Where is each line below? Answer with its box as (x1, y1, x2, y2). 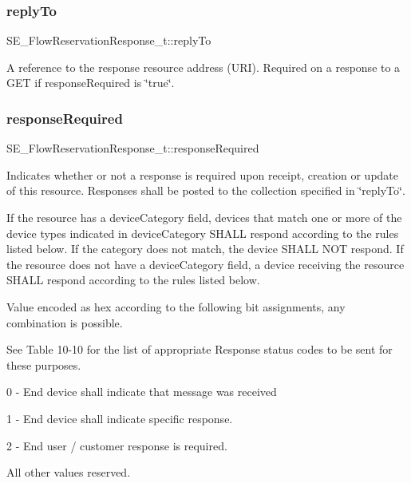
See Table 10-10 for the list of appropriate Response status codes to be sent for (6, 341, 393, 358)
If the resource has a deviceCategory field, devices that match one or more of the (6, 209, 402, 225)
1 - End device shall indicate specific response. (6, 410, 233, 426)
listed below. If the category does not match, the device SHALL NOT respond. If (6, 240, 404, 257)
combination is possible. (6, 314, 123, 331)
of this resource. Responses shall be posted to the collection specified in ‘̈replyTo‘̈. (6, 182, 405, 199)
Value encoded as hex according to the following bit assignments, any (6, 298, 346, 315)
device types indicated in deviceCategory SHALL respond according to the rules (6, 224, 399, 241)
